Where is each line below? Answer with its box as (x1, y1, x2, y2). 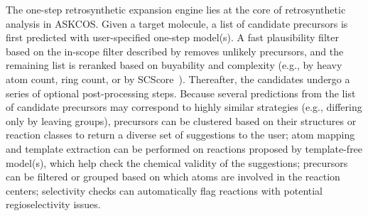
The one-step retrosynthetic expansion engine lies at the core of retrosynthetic (6, 2, 346, 16)
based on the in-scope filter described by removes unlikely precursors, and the (6, 43, 344, 58)
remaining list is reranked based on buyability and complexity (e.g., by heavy (6, 58, 342, 72)
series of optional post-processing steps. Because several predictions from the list (6, 85, 356, 100)
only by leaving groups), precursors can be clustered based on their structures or (6, 113, 357, 128)
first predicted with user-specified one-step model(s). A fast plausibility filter (6, 30, 339, 45)
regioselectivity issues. (6, 197, 101, 212)
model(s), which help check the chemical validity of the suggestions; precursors (6, 155, 348, 170)
